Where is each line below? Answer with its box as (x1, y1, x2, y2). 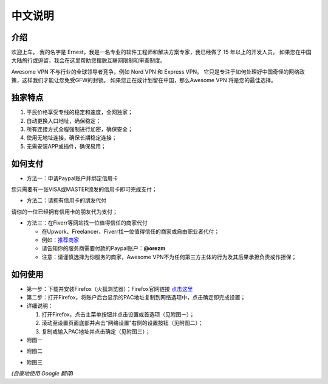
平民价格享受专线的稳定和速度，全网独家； (26, 108, 133, 116)
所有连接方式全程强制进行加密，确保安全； (26, 125, 133, 133)
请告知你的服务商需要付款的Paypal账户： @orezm (41, 245, 166, 252)
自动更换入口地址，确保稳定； (26, 117, 101, 124)
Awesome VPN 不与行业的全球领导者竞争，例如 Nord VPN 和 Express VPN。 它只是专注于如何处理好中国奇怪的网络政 (11, 68, 305, 75)
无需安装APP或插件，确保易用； (26, 142, 106, 150)
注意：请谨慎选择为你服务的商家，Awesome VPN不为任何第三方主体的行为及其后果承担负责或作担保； (41, 253, 297, 260)
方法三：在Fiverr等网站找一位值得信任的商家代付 (26, 219, 148, 226)
